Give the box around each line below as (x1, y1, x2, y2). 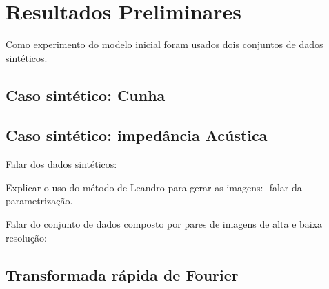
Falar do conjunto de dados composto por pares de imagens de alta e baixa (6, 217, 323, 231)
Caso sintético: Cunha (6, 84, 166, 105)
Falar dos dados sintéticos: (6, 157, 117, 171)
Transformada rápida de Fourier (6, 264, 239, 285)
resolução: (6, 230, 48, 244)
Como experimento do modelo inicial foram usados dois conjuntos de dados (6, 37, 323, 52)
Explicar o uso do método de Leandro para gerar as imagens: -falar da (6, 180, 302, 194)
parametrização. (6, 193, 73, 208)
